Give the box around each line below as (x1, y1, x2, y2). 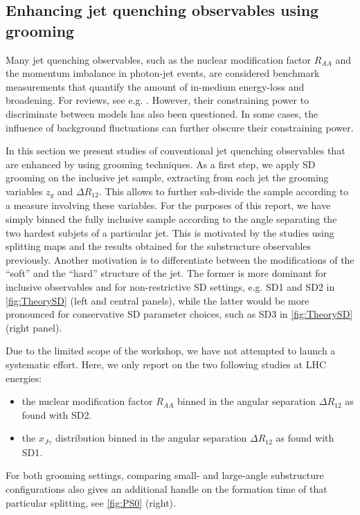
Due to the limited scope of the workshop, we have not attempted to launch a (6, 343, 336, 358)
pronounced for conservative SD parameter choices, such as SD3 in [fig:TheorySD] (6, 307, 353, 321)
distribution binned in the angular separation (55, 431, 247, 445)
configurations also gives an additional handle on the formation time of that (6, 481, 327, 496)
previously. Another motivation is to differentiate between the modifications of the (6, 252, 354, 266)
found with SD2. (21, 407, 92, 422)
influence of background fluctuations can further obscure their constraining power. (6, 120, 354, 134)
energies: (6, 370, 42, 385)
